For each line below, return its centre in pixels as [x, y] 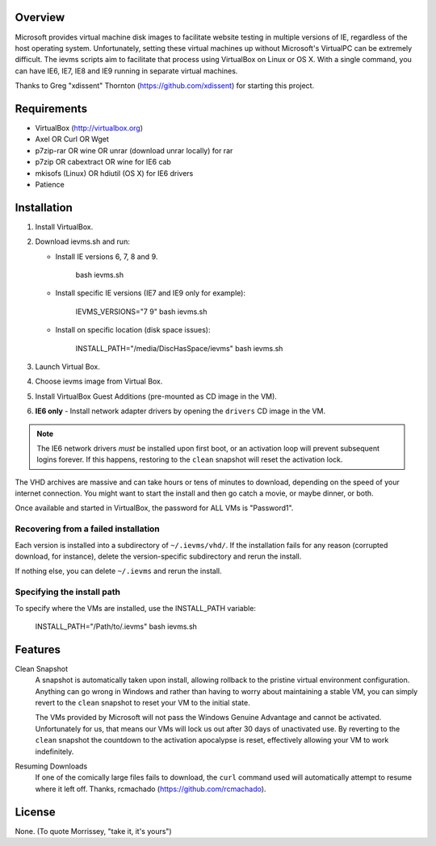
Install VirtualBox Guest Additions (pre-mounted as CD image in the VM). [156, 396]
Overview [40, 17]
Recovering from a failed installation [88, 529]
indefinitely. [55, 752]
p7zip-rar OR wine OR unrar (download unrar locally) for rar [134, 150]
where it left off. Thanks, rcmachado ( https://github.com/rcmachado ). [151, 789]
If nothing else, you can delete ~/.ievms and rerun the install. [118, 571]
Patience [50, 184]
